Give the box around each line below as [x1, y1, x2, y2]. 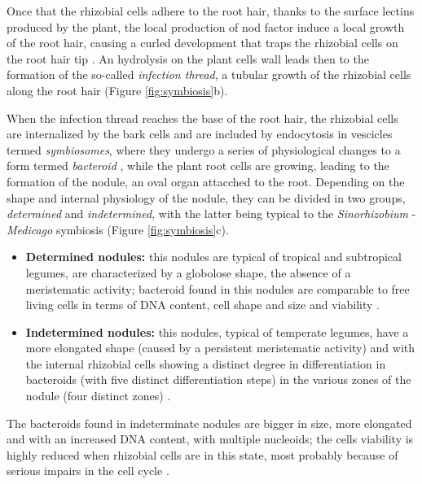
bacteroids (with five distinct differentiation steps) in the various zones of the [25, 371, 411, 388]
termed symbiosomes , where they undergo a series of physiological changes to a [7, 141, 401, 158]
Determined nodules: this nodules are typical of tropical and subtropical [25, 248, 402, 265]
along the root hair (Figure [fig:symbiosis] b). [7, 81, 228, 98]
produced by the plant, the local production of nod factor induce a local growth [7, 18, 405, 35]
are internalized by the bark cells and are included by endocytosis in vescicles [7, 125, 393, 142]
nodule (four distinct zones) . [25, 387, 171, 404]
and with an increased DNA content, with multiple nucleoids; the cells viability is [7, 430, 414, 447]
